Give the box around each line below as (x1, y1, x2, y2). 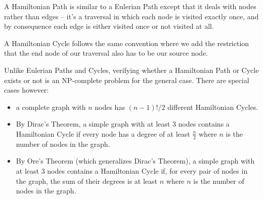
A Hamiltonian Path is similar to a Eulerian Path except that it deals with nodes (4, 1, 256, 11)
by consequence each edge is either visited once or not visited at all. (4, 21, 214, 31)
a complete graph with (16, 101, 86, 112)
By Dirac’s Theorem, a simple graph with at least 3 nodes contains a (16, 118, 230, 129)
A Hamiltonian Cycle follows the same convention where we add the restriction (4, 37, 249, 48)
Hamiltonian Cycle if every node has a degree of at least (16, 128, 190, 139)
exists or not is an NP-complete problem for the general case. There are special (4, 74, 249, 85)
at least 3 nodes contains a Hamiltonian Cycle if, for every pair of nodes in (16, 165, 248, 176)
